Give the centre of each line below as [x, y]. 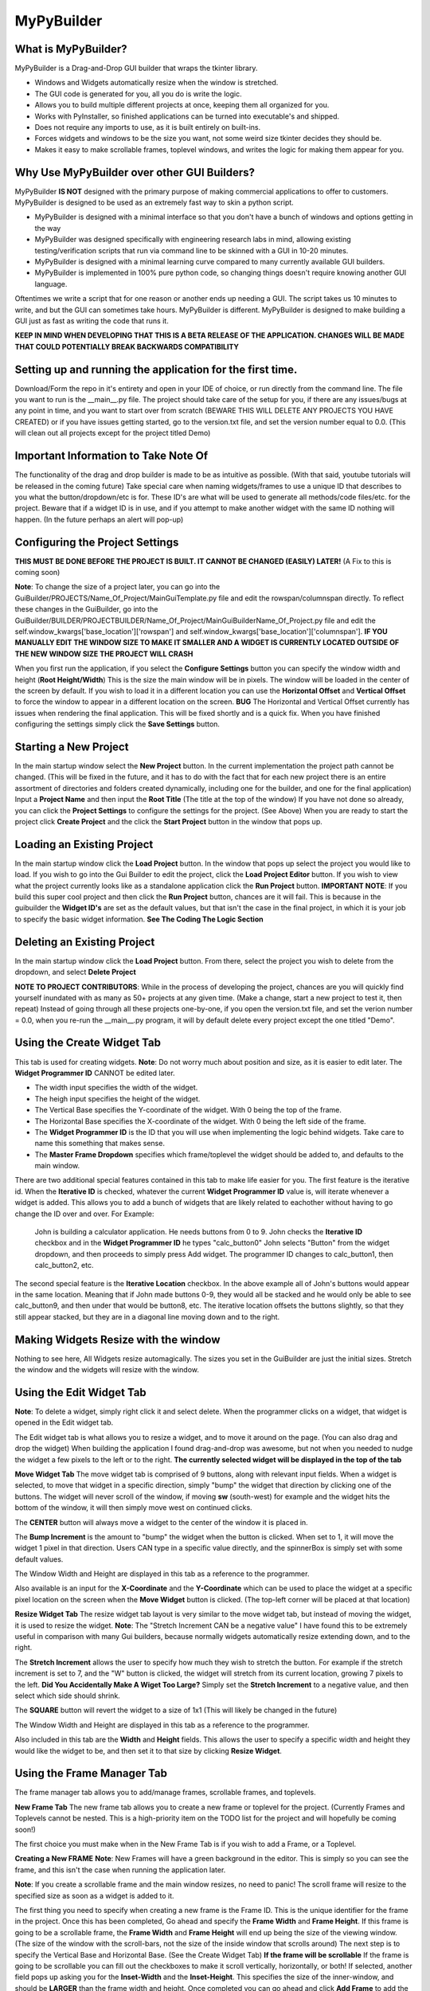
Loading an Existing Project [84, 844]
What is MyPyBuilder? [71, 49]
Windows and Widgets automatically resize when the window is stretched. [156, 83]
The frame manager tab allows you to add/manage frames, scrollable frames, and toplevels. [165, 1793]
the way [48, 228]
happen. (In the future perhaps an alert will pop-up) [99, 519]
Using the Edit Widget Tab [80, 1393]
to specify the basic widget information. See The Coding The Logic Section [139, 919]
